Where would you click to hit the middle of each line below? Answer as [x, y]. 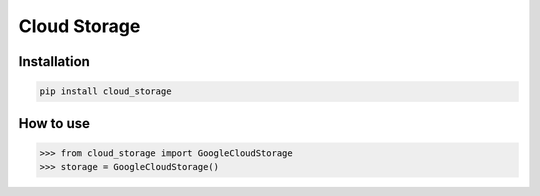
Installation [54, 61]
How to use [54, 123]
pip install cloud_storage [105, 91]
